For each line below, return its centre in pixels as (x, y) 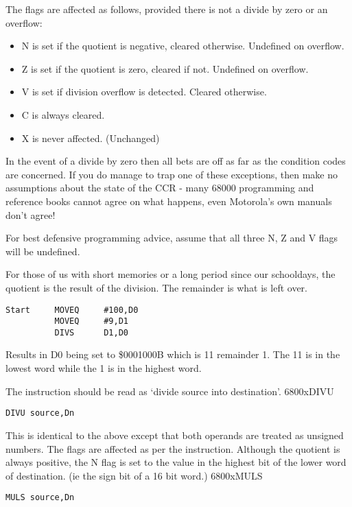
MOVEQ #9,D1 (91, 321)
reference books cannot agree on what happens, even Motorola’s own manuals (169, 201)
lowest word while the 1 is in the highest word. (104, 368)
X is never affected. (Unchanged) (91, 138)
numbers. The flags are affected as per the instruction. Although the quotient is (173, 448)
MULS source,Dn (40, 498)
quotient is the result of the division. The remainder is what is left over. (156, 287)
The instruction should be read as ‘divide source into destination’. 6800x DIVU (170, 391)
